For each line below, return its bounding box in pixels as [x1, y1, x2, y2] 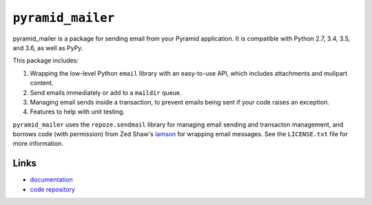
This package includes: [12, 56, 79, 65]
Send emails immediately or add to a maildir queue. [30, 88, 182, 96]
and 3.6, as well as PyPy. [12, 43, 83, 52]
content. [30, 79, 54, 87]
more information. [12, 140, 63, 148]
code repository [30, 185, 76, 193]
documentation [30, 175, 74, 184]
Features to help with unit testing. [30, 107, 125, 116]
